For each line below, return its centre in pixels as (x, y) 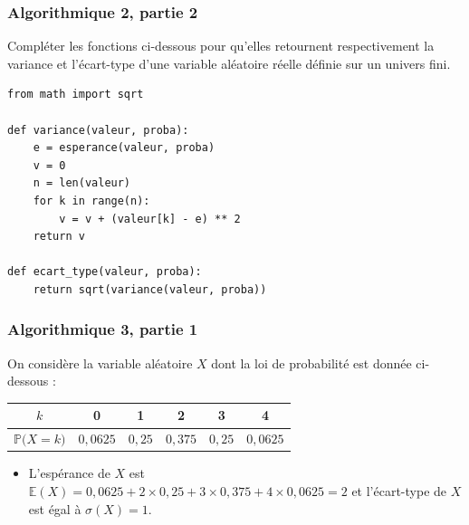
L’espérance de (69, 473)
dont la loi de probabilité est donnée (311, 363)
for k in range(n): (91, 200)
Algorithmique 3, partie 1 (103, 329)
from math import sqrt (76, 95)
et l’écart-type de (399, 490)
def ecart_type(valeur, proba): (105, 272)
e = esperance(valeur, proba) (124, 148)
